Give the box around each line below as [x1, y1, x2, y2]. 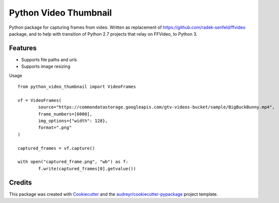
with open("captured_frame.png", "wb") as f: [18, 159, 129, 164]
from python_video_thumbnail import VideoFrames [18, 84, 136, 90]
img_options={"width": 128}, [38, 118, 108, 123]
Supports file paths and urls [21, 57, 78, 62]
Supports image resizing [21, 63, 71, 69]
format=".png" [38, 125, 72, 130]
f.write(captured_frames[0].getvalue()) [38, 166, 136, 171]
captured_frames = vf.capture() [18, 145, 95, 151]
